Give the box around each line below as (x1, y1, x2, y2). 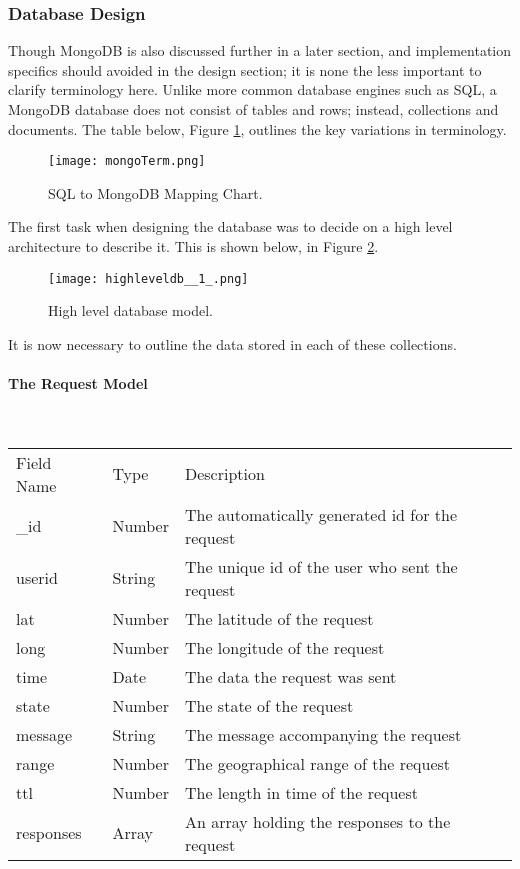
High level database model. (48, 300, 213, 321)
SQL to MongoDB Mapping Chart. (48, 182, 263, 203)
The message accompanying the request (184, 722, 462, 746)
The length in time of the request (184, 780, 418, 804)
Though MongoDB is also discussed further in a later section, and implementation (8, 40, 512, 61)
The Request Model (8, 373, 148, 394)
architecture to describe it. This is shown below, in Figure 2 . (8, 236, 379, 257)
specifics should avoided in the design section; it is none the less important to (8, 59, 482, 80)
